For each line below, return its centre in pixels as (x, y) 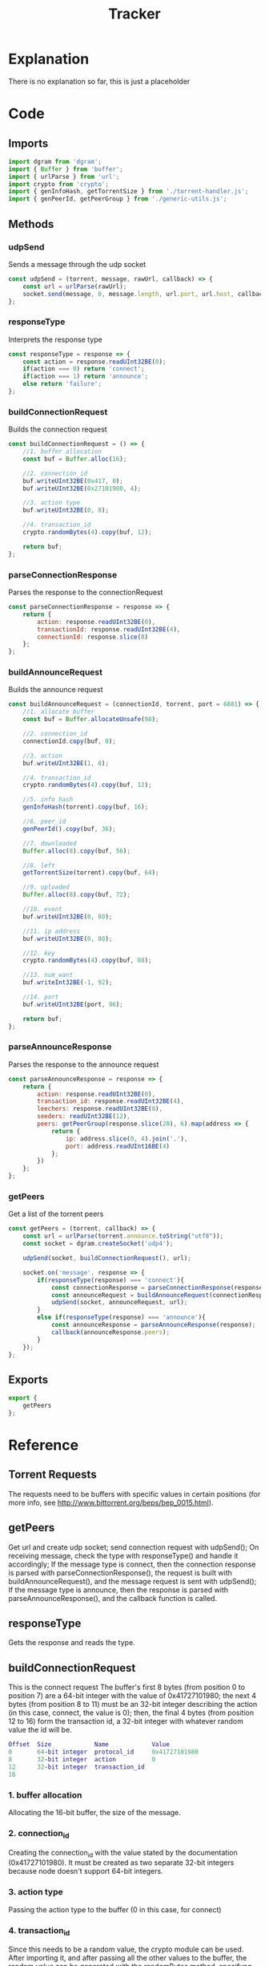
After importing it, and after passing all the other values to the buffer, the (128, 1958)
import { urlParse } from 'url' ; (64, 176)
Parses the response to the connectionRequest (86, 592)
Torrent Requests (53, 1475)
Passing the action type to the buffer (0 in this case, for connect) (115, 1909)
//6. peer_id (44, 822)
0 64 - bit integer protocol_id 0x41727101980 (103, 1752)
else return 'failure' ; (62, 384)
